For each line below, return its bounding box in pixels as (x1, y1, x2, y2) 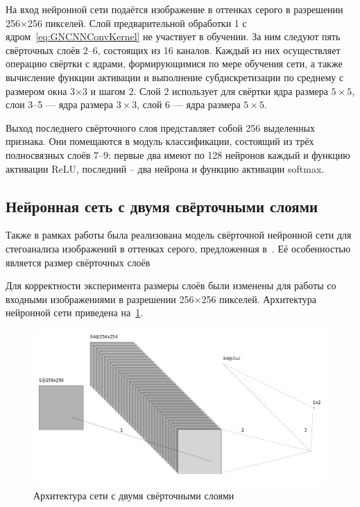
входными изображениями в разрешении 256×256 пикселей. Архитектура (6, 291, 317, 306)
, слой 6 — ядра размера (137, 97, 241, 112)
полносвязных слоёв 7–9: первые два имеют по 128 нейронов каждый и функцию (6, 147, 350, 162)
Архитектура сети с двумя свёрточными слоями (33, 488, 234, 502)
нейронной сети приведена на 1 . (6, 305, 144, 320)
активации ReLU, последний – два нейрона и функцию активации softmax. (6, 161, 325, 175)
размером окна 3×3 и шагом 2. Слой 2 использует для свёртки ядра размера (6, 83, 328, 98)
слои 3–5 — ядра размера (6, 97, 113, 112)
